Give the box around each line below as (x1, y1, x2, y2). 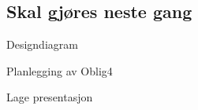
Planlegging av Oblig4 (6, 62, 113, 79)
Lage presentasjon (6, 89, 93, 105)
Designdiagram (6, 36, 78, 53)
